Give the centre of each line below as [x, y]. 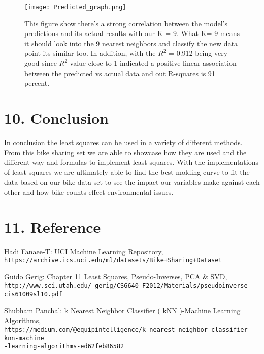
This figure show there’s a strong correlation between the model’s [126, 23]
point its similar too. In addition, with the [90, 53]
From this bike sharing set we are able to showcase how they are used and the [125, 152]
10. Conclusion [56, 118]
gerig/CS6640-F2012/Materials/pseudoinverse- [173, 286]
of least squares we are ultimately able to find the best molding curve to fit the [127, 172]
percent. [37, 83]
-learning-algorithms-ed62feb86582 [64, 347]
